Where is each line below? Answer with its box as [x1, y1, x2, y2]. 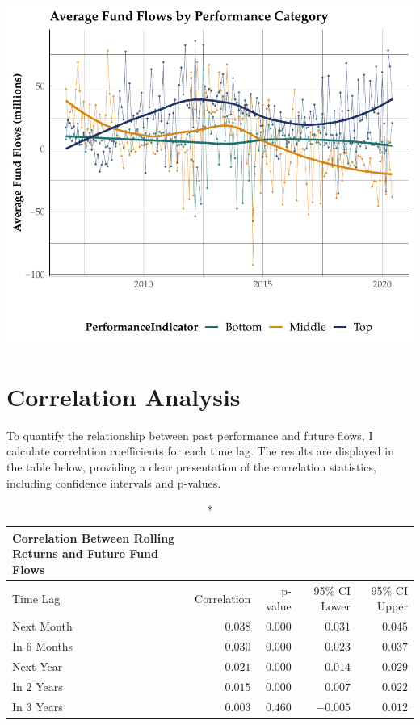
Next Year [12, 657, 63, 674]
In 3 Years [12, 698, 63, 715]
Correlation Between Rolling [12, 529, 175, 546]
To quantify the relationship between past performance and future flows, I [6, 426, 373, 443]
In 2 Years [12, 677, 63, 694]
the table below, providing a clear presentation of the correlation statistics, [6, 458, 376, 475]
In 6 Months [12, 638, 73, 654]
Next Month [12, 618, 73, 635]
